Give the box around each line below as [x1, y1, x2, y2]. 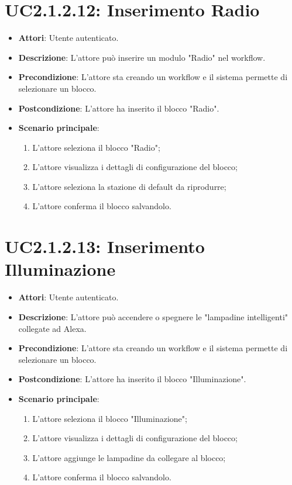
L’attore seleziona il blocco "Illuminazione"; [32, 412, 187, 424]
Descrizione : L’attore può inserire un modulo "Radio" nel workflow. [18, 51, 266, 63]
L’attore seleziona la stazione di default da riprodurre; [32, 180, 226, 192]
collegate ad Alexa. [18, 322, 87, 334]
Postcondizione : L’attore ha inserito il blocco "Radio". [18, 102, 219, 114]
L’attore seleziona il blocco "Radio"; [32, 141, 160, 153]
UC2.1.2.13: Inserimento [5, 234, 205, 258]
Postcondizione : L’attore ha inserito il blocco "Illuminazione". [18, 373, 246, 385]
